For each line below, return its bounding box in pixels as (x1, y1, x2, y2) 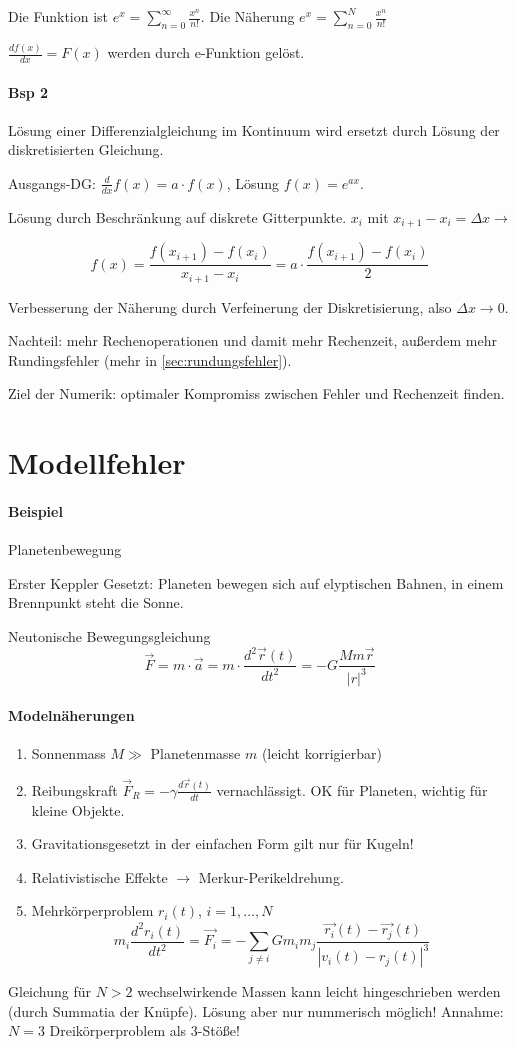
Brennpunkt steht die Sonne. (8, 592, 184, 613)
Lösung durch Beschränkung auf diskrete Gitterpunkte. (8, 206, 347, 227)
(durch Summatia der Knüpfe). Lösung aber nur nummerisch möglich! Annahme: (8, 1000, 504, 1021)
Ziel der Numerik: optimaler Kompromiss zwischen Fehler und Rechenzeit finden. (8, 383, 505, 404)
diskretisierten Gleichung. (8, 139, 164, 160)
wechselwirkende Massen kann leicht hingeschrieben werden (137, 981, 501, 1002)
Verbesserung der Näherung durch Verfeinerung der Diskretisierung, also (8, 296, 452, 317)
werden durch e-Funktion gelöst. (107, 42, 305, 63)
